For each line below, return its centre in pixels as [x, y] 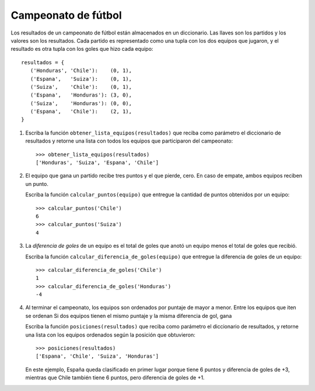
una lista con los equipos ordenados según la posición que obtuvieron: [110, 335]
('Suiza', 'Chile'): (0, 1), [81, 87]
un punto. [37, 184]
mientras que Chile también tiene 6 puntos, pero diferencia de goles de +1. [115, 378]
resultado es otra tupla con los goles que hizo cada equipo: [82, 49]
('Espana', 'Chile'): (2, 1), [81, 112]
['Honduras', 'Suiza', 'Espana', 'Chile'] [97, 163]
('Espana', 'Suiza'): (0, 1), [81, 79]
